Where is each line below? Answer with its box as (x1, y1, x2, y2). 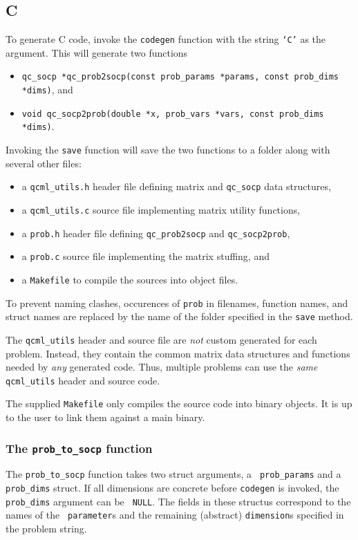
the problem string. (6, 521, 87, 536)
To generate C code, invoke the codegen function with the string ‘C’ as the (6, 32, 326, 46)
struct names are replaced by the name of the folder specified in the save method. (6, 309, 353, 324)
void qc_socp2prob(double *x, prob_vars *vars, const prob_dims (21, 109, 324, 119)
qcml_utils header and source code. (6, 373, 160, 387)
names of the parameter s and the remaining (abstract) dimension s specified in (6, 508, 344, 522)
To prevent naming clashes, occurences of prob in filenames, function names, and (6, 295, 348, 310)
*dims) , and (21, 82, 73, 97)
